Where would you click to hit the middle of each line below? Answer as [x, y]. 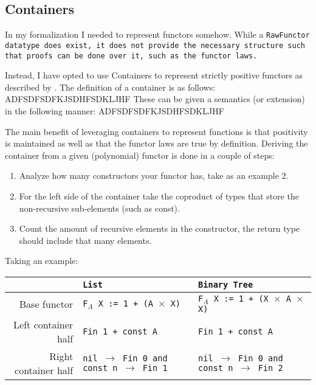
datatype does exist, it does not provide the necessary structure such [155, 45]
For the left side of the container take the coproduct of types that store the [159, 196]
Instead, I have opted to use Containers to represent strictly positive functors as [154, 75]
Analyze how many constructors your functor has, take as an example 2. [154, 175]
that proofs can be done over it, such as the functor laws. [131, 56]
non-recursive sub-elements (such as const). [99, 208]
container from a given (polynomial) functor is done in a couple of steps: [140, 155]
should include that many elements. [85, 240]
